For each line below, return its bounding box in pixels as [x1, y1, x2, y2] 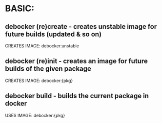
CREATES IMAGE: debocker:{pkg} [5, 78, 73, 83]
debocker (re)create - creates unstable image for [5, 22, 157, 31]
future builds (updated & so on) [5, 30, 101, 38]
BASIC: [5, 3, 35, 14]
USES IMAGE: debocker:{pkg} [5, 112, 65, 118]
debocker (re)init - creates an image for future [5, 57, 148, 65]
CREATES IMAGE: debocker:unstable [5, 43, 80, 49]
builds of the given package [5, 64, 92, 73]
